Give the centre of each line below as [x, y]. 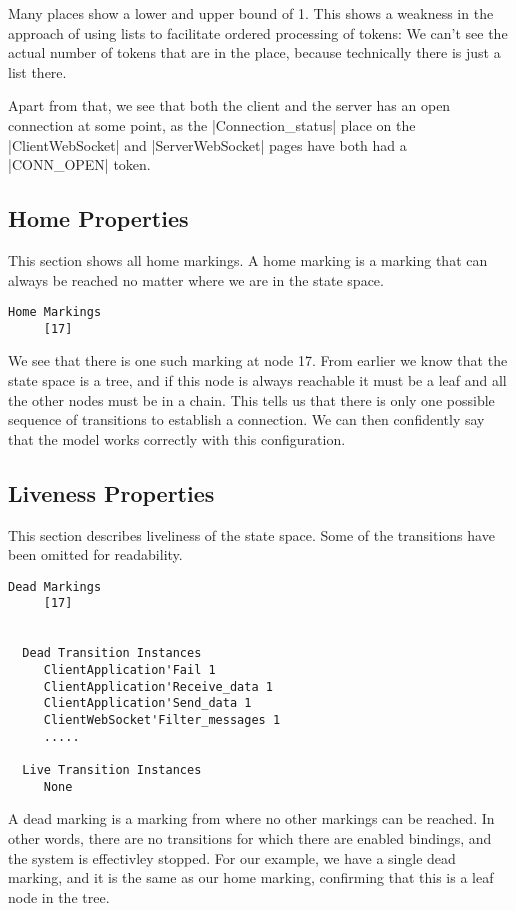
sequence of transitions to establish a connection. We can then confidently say [246, 419]
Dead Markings [55, 586]
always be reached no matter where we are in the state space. [196, 279]
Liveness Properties [111, 492]
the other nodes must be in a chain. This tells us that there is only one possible [251, 399]
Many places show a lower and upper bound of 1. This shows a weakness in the [251, 13]
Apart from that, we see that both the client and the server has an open [229, 105]
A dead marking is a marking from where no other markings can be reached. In [251, 818]
